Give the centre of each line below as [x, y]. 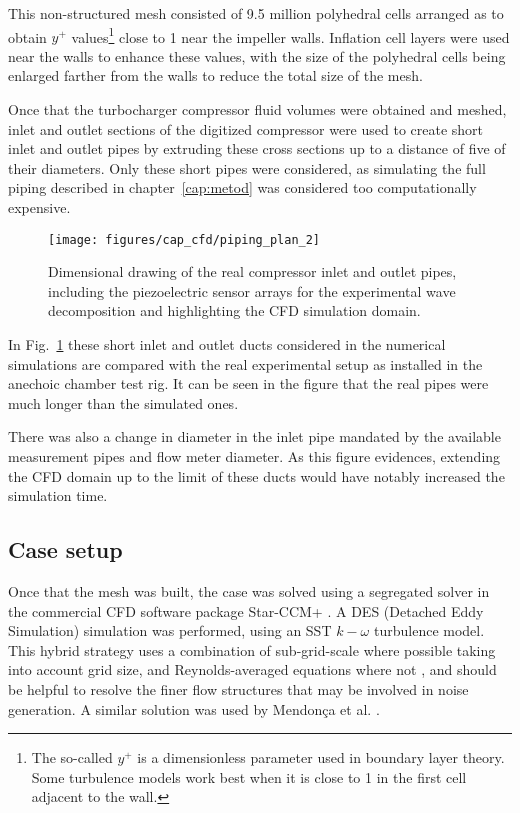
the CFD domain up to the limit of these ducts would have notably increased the [256, 475]
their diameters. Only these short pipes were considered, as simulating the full [247, 167]
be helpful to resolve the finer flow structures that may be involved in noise [238, 688]
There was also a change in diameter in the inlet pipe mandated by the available [254, 436]
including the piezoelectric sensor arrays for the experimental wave [252, 290]
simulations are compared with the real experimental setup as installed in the [245, 363]
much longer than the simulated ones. [123, 402]
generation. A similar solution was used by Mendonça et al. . [194, 708]
